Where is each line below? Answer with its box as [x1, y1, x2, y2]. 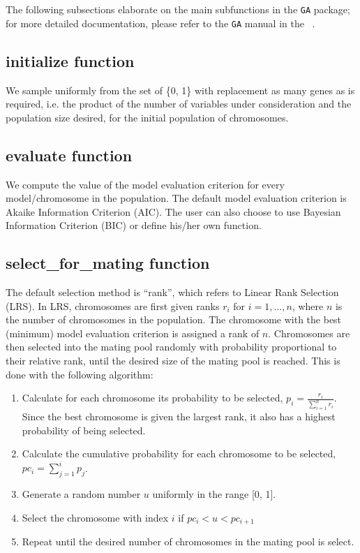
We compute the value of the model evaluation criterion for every [6, 177, 285, 191]
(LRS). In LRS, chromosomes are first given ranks [6, 298, 220, 313]
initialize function [6, 50, 135, 71]
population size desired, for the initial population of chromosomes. [6, 110, 289, 124]
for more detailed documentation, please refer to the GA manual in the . [6, 15, 315, 30]
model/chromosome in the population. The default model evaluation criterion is [6, 191, 347, 205]
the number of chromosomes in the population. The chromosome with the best [6, 312, 342, 327]
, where [292, 298, 324, 313]
